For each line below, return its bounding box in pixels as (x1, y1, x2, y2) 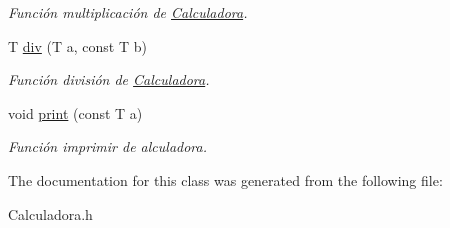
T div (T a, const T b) (8, 35, 147, 56)
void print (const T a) (8, 102, 143, 123)
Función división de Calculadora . (8, 69, 210, 90)
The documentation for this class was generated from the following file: (8, 169, 443, 190)
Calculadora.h (8, 203, 93, 224)
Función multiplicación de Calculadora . (8, 2, 248, 22)
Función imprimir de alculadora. (8, 136, 207, 157)
